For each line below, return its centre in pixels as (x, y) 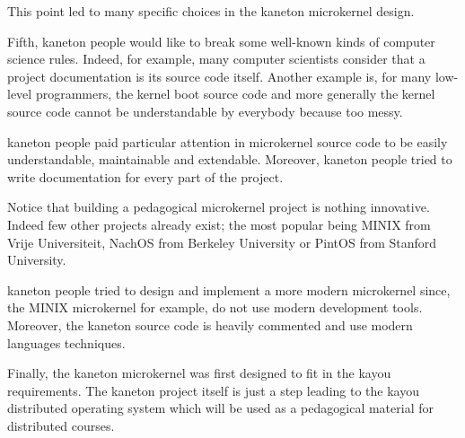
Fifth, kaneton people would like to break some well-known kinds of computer (221, 41)
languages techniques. (66, 342)
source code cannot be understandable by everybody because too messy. (205, 111)
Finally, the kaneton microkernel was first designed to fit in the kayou (199, 373)
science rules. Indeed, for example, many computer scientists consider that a (216, 59)
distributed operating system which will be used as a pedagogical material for (220, 408)
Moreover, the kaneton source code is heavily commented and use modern (210, 324)
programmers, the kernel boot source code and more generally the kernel (235, 94)
